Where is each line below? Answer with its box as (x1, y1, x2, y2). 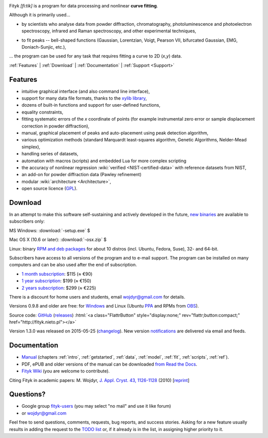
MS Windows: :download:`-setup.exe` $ (9, 227, 90, 233)
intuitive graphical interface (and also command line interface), (21, 88, 150, 94)
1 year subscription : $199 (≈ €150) (21, 278, 91, 284)
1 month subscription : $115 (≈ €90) (21, 271, 93, 277)
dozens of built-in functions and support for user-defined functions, (21, 102, 161, 108)
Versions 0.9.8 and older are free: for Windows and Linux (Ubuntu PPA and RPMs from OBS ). (9, 303, 199, 309)
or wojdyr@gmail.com (21, 410, 67, 416)
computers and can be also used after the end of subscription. (9, 262, 137, 268)
